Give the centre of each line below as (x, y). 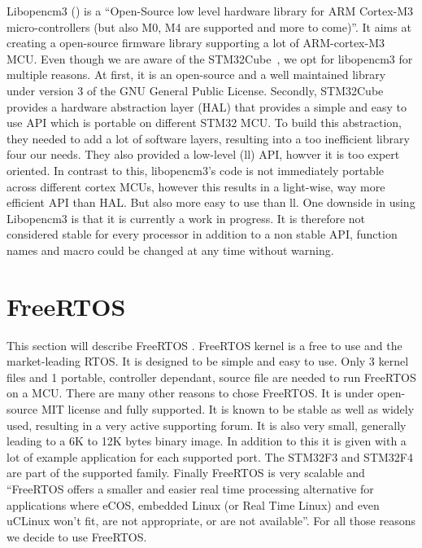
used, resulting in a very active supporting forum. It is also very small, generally (207, 425)
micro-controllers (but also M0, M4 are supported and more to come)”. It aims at (209, 26)
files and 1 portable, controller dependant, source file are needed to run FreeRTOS (211, 377)
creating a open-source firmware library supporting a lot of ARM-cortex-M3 (196, 43)
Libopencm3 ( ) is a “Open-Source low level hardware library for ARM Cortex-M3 (210, 11)
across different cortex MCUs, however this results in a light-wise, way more (196, 186)
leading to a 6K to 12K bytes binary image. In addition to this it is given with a (207, 441)
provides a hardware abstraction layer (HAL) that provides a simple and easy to (207, 106)
